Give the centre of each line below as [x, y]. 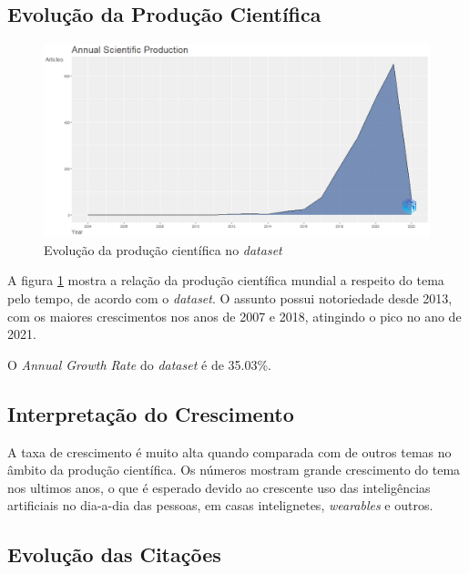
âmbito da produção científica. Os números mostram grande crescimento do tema [234, 470]
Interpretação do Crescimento [151, 413]
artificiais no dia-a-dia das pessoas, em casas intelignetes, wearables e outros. [220, 505]
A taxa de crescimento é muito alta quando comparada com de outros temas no [229, 451]
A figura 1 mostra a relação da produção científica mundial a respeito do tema [226, 280]
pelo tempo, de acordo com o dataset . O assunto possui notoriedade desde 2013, [230, 297]
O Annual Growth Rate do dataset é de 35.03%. [139, 364]
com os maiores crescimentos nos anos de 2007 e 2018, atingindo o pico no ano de [234, 316]
